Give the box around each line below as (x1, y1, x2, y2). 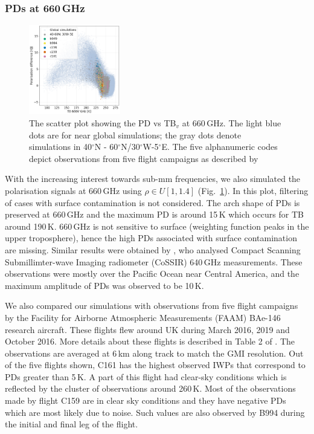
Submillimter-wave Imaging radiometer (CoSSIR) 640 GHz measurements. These (5, 255, 303, 268)
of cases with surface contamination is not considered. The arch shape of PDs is (5, 196, 300, 209)
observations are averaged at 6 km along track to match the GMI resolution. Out (5, 346, 304, 359)
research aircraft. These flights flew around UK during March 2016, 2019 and (5, 323, 290, 335)
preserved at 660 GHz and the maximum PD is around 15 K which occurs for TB (5, 208, 304, 221)
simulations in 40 (29, 140, 92, 153)
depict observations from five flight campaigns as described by (29, 152, 258, 164)
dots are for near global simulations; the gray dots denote (29, 128, 242, 141)
